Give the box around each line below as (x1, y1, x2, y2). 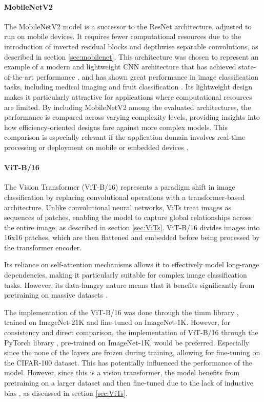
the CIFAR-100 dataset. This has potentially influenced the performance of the (4, 357, 253, 368)
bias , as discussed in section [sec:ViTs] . (4, 387, 128, 398)
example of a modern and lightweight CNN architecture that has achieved (4, 61, 236, 72)
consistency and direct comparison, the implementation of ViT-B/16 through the (4, 327, 258, 338)
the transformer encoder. (4, 242, 82, 252)
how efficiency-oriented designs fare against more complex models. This (4, 121, 228, 132)
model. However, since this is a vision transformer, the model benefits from (4, 367, 240, 378)
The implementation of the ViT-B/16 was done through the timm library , (4, 306, 239, 317)
